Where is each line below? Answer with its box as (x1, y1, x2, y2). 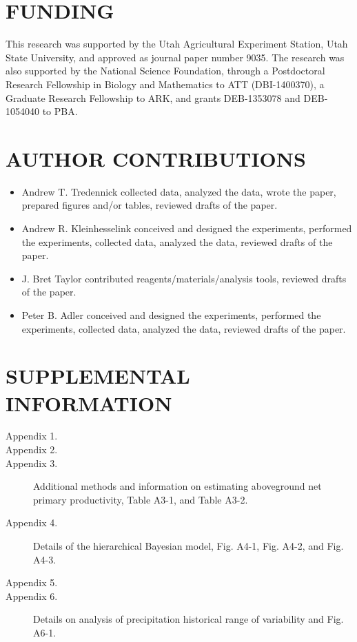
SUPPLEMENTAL (6, 362, 190, 390)
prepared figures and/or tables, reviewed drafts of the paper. (21, 198, 278, 212)
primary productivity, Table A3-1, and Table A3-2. (33, 492, 248, 506)
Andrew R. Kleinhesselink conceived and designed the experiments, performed (21, 221, 352, 235)
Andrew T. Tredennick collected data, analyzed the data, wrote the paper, (21, 184, 336, 198)
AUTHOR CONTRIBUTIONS (6, 144, 306, 172)
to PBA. (42, 104, 78, 118)
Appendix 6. (6, 588, 58, 603)
